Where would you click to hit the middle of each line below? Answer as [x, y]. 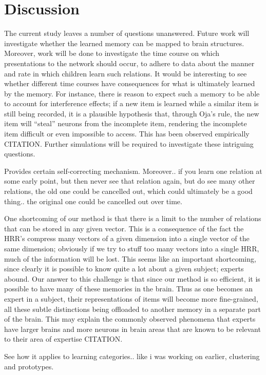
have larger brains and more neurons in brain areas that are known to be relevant [132, 329]
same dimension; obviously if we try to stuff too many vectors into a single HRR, [132, 248]
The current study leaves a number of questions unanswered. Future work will [127, 33]
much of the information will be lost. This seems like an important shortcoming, [130, 258]
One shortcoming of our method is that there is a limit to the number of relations [133, 218]
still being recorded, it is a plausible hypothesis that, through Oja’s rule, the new [132, 113]
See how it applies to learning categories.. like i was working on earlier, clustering [132, 356]
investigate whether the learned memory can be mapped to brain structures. [124, 43]
